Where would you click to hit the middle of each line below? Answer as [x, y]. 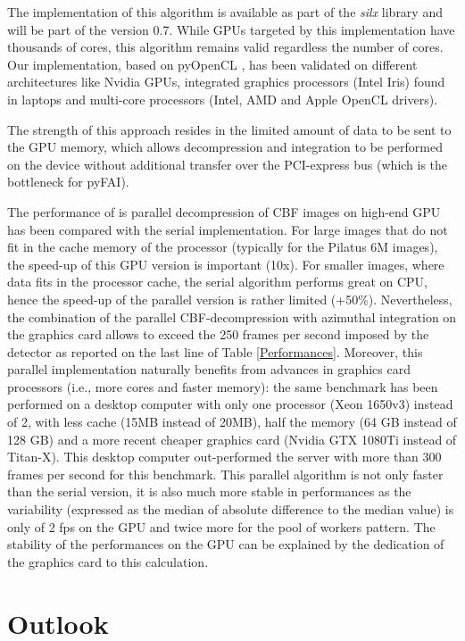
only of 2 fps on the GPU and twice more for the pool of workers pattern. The [221, 526]
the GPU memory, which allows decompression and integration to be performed [225, 147]
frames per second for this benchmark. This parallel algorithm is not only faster [225, 474]
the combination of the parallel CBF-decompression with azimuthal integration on [232, 316]
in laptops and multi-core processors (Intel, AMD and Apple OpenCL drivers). [223, 99]
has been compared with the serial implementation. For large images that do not [228, 229]
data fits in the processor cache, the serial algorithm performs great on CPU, [218, 282]
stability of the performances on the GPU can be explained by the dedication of [226, 544]
